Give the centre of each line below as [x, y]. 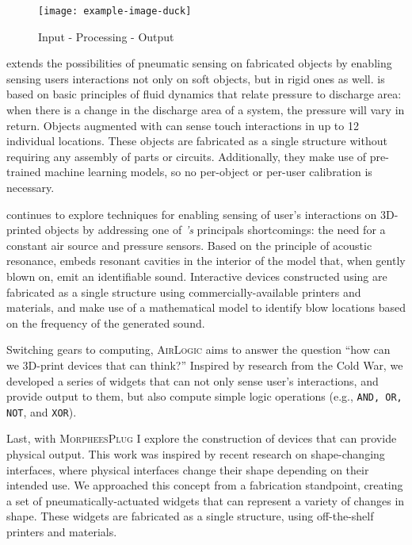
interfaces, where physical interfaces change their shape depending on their [188, 469]
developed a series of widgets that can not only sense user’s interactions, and [193, 380]
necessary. [31, 187]
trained [24, 172]
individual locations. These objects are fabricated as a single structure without [197, 141]
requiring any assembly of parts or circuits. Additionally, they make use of [187, 156]
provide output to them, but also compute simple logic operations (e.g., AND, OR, [204, 396]
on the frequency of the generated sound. [106, 322]
